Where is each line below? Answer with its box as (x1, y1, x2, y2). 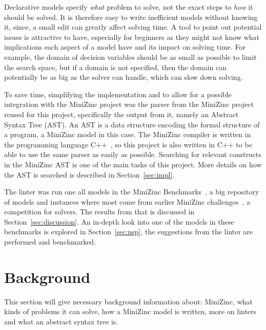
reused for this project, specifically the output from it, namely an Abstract (4, 108, 239, 119)
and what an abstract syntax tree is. (4, 316, 118, 326)
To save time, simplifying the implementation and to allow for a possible (4, 89, 232, 99)
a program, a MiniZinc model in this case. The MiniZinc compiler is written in (4, 129, 251, 140)
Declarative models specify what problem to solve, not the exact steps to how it (4, 2, 253, 12)
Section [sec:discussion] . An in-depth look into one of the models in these (4, 216, 234, 227)
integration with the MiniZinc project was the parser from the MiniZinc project (4, 99, 254, 109)
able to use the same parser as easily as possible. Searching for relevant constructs (4, 149, 261, 160)
